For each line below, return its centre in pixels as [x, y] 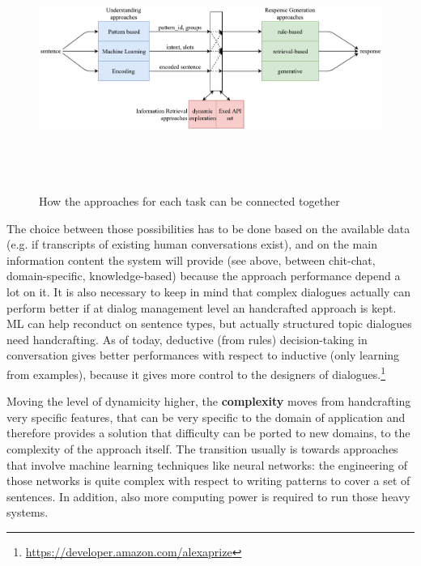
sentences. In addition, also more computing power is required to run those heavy [208, 496]
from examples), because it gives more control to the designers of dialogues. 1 [196, 372]
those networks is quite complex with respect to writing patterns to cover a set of [208, 481]
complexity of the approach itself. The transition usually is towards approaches [202, 448]
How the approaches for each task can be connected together [189, 200]
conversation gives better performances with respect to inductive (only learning [203, 355]
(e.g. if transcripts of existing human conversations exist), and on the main [192, 244]
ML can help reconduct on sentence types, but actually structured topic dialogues [209, 323]
